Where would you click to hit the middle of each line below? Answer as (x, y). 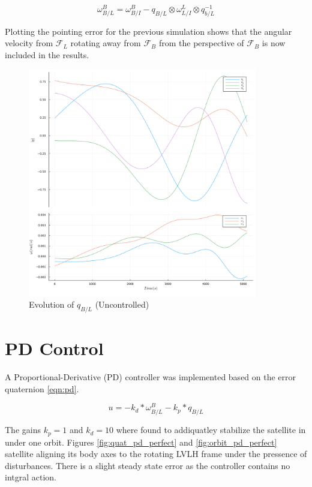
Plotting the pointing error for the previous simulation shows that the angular (148, 31)
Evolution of (52, 304)
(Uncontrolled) (122, 304)
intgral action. (31, 477)
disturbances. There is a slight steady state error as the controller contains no (148, 465)
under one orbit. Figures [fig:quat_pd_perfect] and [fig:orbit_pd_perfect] (141, 442)
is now (274, 43)
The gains (23, 430)
